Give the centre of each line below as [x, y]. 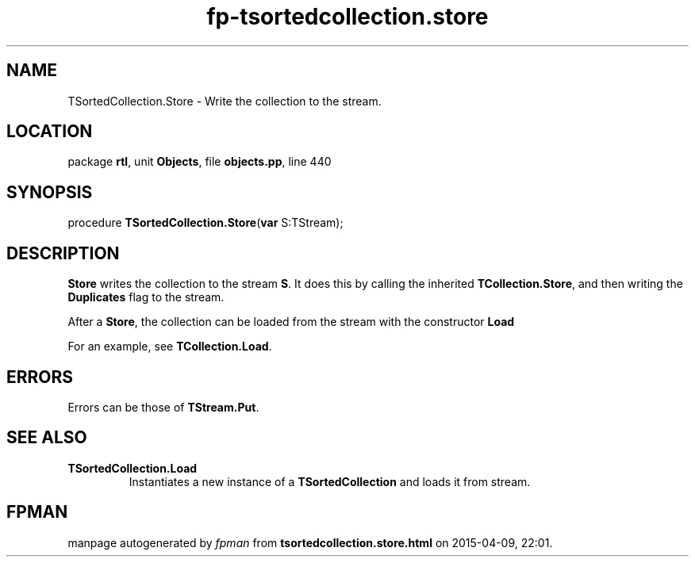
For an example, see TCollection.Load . [170, 347]
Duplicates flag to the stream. [146, 297]
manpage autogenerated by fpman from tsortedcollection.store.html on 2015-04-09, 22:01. [310, 542]
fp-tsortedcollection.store [347, 17]
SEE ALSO [47, 438]
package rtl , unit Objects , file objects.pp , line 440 [200, 162]
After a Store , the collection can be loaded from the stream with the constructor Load [291, 322]
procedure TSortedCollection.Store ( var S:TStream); [205, 223]
